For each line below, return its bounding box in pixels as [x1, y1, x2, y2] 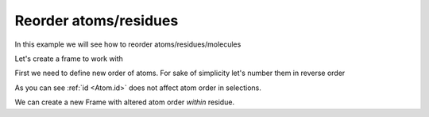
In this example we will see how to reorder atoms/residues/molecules [14, 40, 242, 49]
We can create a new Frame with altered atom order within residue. [14, 97, 234, 107]
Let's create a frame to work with [14, 54, 123, 63]
